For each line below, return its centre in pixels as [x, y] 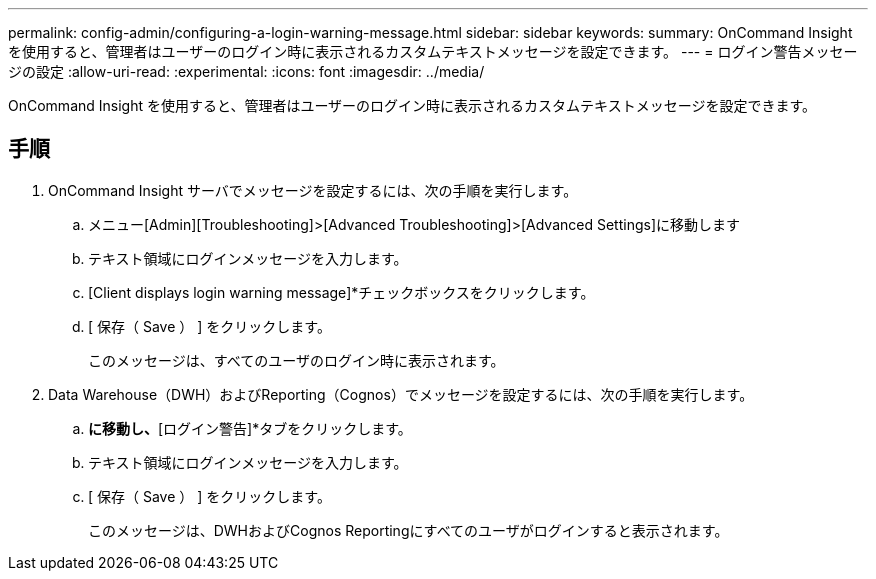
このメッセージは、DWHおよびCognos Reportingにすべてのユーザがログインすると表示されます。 [408, 530]
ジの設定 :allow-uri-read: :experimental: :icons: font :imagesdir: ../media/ [246, 71]
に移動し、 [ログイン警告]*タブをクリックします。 [250, 428]
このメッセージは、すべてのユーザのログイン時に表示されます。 [296, 360]
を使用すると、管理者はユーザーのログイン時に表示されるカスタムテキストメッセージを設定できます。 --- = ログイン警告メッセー [433, 51]
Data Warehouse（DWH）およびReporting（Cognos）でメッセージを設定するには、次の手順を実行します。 [401, 394]
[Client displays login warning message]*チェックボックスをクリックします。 [341, 292]
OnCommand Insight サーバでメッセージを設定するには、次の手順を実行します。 [313, 190]
